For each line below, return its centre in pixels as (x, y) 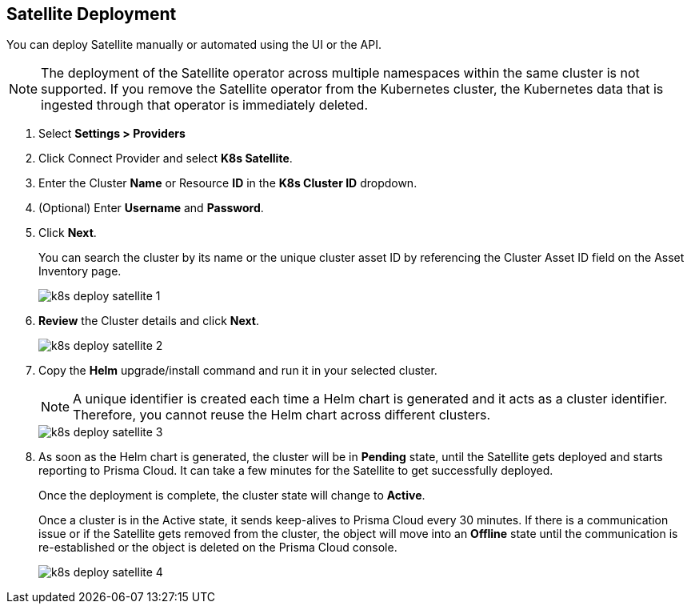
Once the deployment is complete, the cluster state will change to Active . (232, 496)
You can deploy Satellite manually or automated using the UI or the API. (194, 45)
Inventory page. (80, 271)
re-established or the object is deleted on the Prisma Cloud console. (218, 548)
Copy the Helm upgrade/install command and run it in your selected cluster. (238, 371)
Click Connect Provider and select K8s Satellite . (166, 159)
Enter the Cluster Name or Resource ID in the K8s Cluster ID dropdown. (228, 183)
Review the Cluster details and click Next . (149, 321)
